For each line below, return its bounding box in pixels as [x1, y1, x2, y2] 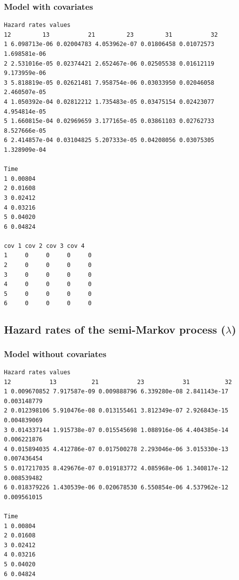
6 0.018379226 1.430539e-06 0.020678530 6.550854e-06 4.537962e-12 [4, 484, 229, 491]
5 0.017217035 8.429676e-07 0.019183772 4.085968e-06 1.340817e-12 [4, 464, 229, 472]
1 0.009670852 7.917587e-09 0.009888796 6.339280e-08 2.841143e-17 [4, 388, 229, 395]
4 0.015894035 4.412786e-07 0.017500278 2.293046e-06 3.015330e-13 [4, 445, 229, 453]
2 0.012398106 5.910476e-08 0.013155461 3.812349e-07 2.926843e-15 [4, 407, 229, 414]
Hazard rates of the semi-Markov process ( [4, 322, 226, 337]
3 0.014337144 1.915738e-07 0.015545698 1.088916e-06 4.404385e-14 [4, 426, 229, 434]
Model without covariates [4, 347, 107, 360]
